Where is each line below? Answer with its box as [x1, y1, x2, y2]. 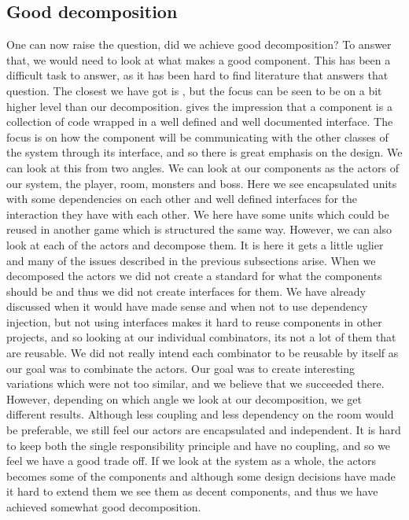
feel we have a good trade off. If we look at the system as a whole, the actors [6, 452, 377, 469]
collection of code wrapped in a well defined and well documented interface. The [6, 113, 393, 130]
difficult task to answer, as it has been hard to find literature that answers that [6, 67, 389, 83]
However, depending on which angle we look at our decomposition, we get [6, 390, 363, 407]
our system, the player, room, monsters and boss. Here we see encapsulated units [6, 175, 397, 191]
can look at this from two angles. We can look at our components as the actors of [6, 159, 400, 175]
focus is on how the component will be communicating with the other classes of [6, 128, 389, 145]
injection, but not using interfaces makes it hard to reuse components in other [6, 313, 382, 330]
